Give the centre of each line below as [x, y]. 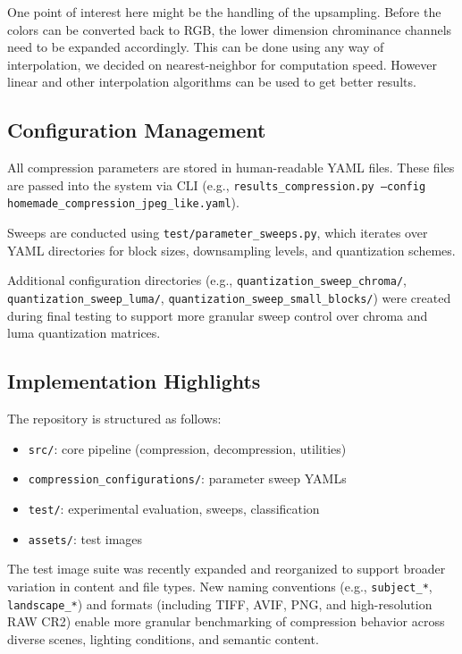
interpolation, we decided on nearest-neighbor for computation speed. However [223, 64]
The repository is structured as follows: [114, 419]
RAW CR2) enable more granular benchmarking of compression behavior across [226, 621]
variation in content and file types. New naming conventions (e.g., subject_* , [220, 586]
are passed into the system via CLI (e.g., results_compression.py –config [217, 184]
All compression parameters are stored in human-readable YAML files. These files [231, 168]
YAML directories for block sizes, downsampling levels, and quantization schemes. [231, 250]
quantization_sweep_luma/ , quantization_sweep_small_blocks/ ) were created [229, 297]
